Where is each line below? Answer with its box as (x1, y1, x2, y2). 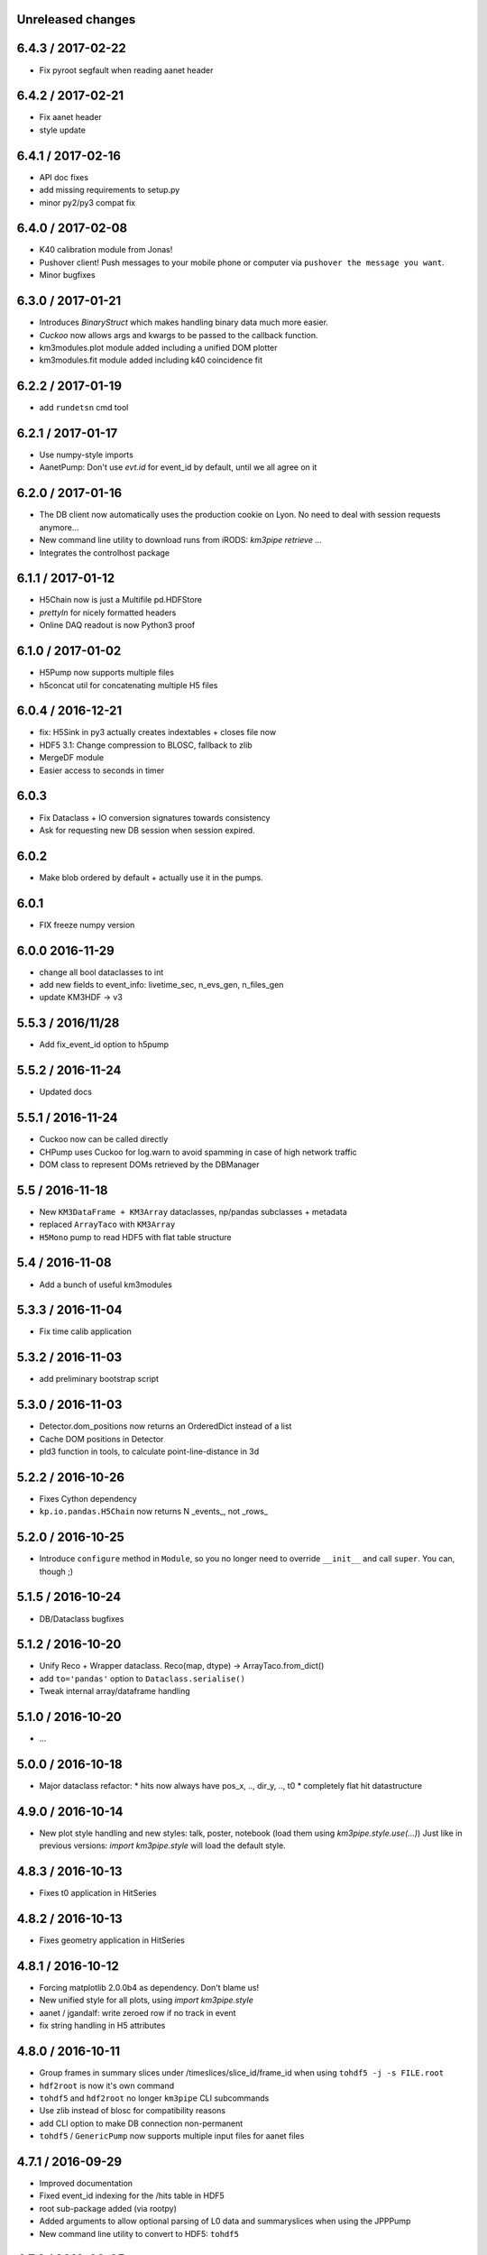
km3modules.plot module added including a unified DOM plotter (39, 342, 278, 353)
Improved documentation (39, 2177, 133, 2188)
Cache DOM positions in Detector (39, 1433, 164, 1444)
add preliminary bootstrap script (39, 1374, 160, 1385)
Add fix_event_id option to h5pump (39, 1039, 170, 1050)
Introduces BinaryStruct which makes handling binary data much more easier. (39, 317, 329, 328)
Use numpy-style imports (39, 449, 134, 460)
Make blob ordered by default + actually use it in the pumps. (39, 871, 263, 883)
